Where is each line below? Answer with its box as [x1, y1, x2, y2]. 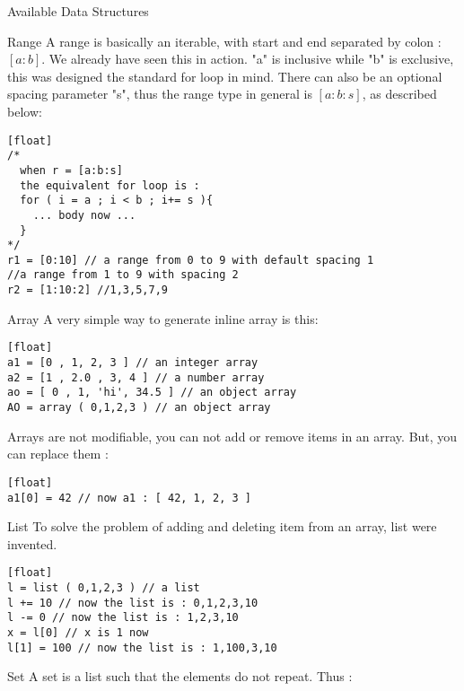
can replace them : [7, 444, 109, 463]
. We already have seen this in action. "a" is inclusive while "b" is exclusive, [41, 49, 454, 68]
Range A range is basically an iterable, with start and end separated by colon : [7, 31, 442, 50]
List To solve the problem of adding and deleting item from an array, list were [7, 517, 437, 536]
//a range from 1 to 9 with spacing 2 [7, 268, 239, 282]
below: [7, 101, 42, 120]
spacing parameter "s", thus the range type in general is [7, 84, 312, 103]
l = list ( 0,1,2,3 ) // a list [7, 582, 200, 594]
